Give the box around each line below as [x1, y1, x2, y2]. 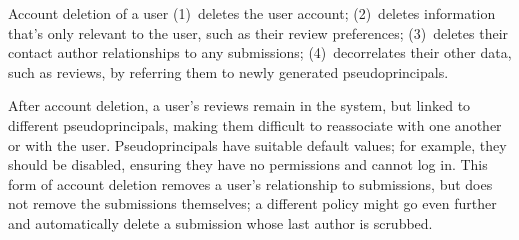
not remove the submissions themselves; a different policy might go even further [8, 193, 497, 214]
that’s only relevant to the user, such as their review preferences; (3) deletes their [8, 22, 509, 43]
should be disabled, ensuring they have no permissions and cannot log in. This [8, 154, 488, 175]
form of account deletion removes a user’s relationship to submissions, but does [8, 173, 493, 194]
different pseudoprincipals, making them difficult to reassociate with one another [8, 114, 502, 135]
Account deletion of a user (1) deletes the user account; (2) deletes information [8, 3, 496, 23]
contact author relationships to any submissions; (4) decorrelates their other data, [8, 42, 512, 63]
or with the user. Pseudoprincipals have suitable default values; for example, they [8, 134, 507, 155]
